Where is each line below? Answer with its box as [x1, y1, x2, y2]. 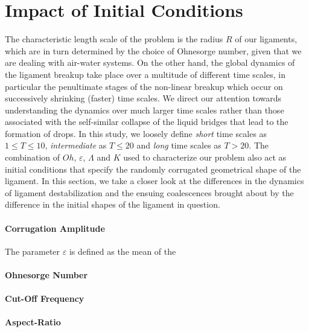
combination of [5, 151, 60, 164]
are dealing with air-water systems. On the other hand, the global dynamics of [5, 56, 295, 69]
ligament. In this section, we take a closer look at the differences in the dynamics [5, 174, 304, 187]
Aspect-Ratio [5, 316, 61, 328]
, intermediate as [45, 139, 107, 152]
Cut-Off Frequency [5, 292, 84, 305]
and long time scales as [136, 139, 221, 152]
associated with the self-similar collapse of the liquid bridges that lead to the [5, 115, 288, 128]
